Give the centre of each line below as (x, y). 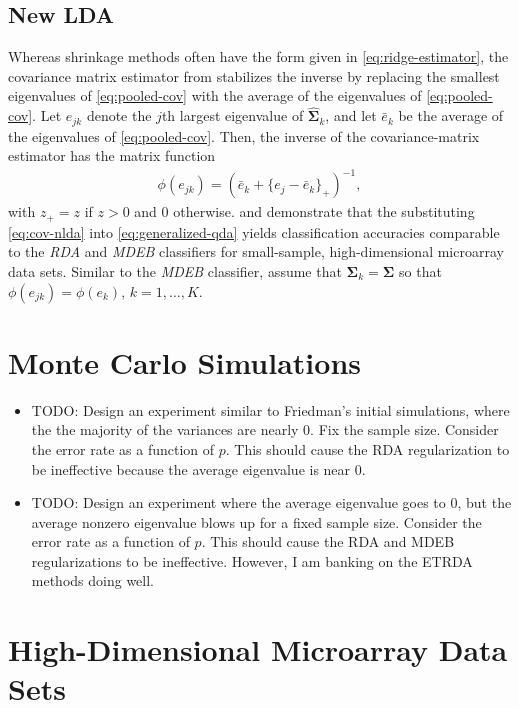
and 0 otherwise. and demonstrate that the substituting (304, 211)
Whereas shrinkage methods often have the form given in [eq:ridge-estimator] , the (258, 56)
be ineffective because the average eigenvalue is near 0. (198, 468)
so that (420, 271)
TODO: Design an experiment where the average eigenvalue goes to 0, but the (271, 502)
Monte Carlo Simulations (184, 361)
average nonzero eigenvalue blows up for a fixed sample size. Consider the (256, 521)
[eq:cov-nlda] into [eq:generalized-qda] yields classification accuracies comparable (254, 231)
